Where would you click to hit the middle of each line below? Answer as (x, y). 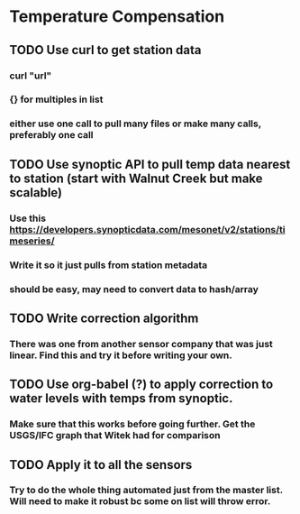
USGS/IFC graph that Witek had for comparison (115, 436)
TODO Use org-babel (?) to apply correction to (141, 385)
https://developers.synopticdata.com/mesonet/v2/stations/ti (147, 229)
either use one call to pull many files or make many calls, (135, 124)
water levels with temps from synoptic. (121, 399)
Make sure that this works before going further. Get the (132, 424)
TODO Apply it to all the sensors (101, 465)
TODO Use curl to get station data (105, 50)
